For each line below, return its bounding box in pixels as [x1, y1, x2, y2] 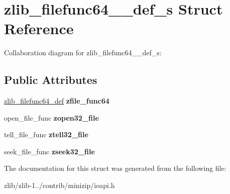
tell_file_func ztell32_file [4, 129, 88, 140]
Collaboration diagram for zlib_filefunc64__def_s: [4, 47, 162, 58]
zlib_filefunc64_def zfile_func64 [4, 95, 109, 106]
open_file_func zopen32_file [4, 112, 99, 123]
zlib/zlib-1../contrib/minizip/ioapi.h [4, 180, 115, 190]
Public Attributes [4, 72, 97, 87]
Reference [4, 18, 74, 39]
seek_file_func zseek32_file [4, 146, 95, 156]
